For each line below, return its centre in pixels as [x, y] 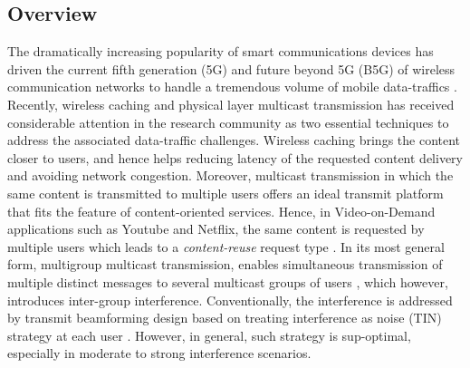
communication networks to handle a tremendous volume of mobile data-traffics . [232, 87]
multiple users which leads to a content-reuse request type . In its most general [226, 246]
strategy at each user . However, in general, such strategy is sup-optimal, [209, 335]
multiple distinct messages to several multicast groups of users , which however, [228, 281]
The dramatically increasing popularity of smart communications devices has [221, 51]
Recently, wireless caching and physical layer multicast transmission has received [231, 104]
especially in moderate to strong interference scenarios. [159, 353]
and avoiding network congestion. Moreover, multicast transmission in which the [230, 175]
